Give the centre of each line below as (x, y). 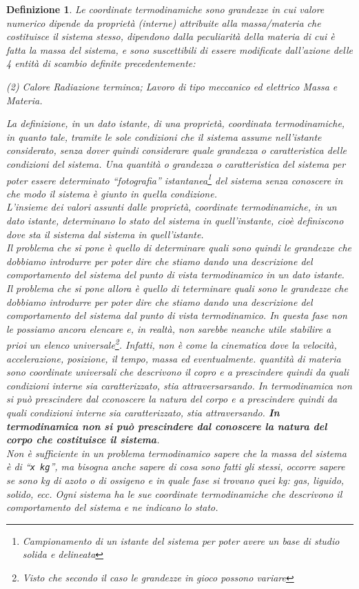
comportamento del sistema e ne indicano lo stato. (112, 507)
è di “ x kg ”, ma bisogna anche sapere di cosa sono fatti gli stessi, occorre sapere (176, 466)
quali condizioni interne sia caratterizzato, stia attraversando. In (143, 412)
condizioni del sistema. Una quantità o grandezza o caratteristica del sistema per (176, 163)
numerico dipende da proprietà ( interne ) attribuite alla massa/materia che (164, 22)
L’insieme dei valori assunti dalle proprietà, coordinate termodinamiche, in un (172, 207)
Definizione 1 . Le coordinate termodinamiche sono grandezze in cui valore (165, 9)
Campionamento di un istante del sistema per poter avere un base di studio (181, 540)
